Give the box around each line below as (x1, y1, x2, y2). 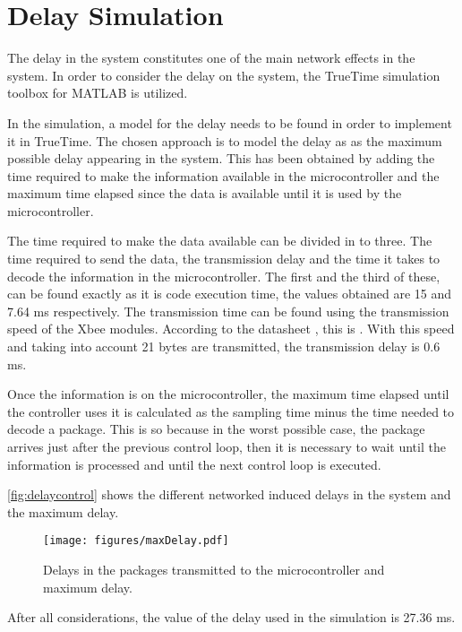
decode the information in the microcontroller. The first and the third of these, (7, 266, 441, 285)
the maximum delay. (7, 502, 119, 521)
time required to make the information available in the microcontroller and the (7, 166, 440, 185)
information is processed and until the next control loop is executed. (7, 455, 381, 473)
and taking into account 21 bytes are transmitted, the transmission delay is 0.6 (7, 337, 441, 356)
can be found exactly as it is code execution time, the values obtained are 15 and (7, 284, 452, 303)
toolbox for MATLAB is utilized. (7, 83, 188, 102)
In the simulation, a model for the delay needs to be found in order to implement (7, 113, 452, 132)
